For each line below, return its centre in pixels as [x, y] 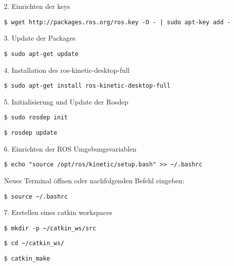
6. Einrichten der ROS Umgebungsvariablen [70, 148]
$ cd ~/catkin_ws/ [34, 243]
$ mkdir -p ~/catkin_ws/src [50, 228]
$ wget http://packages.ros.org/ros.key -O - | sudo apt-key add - [117, 22]
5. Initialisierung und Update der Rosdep [66, 101]
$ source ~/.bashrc [36, 196]
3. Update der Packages [40, 38]
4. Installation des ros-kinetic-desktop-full [67, 70]
